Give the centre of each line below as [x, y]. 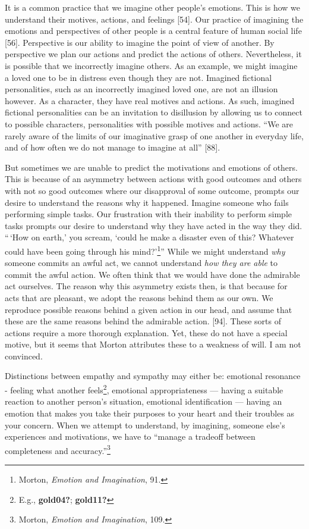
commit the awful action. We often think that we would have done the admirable [152, 274]
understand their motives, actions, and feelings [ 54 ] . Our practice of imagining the [154, 19]
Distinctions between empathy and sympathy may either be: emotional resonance [153, 376]
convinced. [24, 356]
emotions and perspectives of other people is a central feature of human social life [153, 31]
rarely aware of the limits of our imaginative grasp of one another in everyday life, [154, 135]
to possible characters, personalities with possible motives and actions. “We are [149, 123]
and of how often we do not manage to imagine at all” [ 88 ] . [113, 147]
